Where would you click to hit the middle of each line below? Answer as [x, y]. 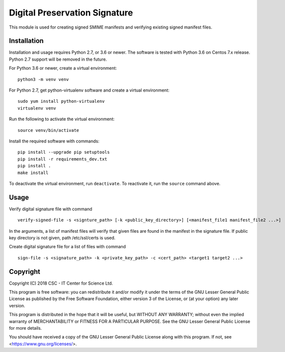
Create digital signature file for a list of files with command [67, 247]
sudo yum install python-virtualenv [61, 101]
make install [33, 173]
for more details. [25, 328]
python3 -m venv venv [43, 79]
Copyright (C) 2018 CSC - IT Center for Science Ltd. [61, 283]
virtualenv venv [37, 108]
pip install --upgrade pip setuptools [64, 152]
